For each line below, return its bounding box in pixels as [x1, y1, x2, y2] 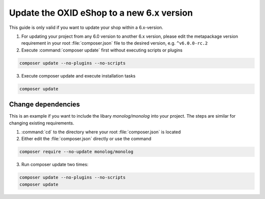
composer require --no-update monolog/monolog [19, 149, 133, 154]
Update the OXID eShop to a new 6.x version [9, 7, 193, 18]
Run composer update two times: [21, 162, 88, 168]
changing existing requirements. [9, 120, 75, 126]
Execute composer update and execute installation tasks [21, 73, 136, 78]
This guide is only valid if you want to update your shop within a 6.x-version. [9, 25, 163, 30]
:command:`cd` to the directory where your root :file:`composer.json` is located [21, 129, 181, 135]
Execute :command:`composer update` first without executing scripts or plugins [21, 47, 183, 53]
